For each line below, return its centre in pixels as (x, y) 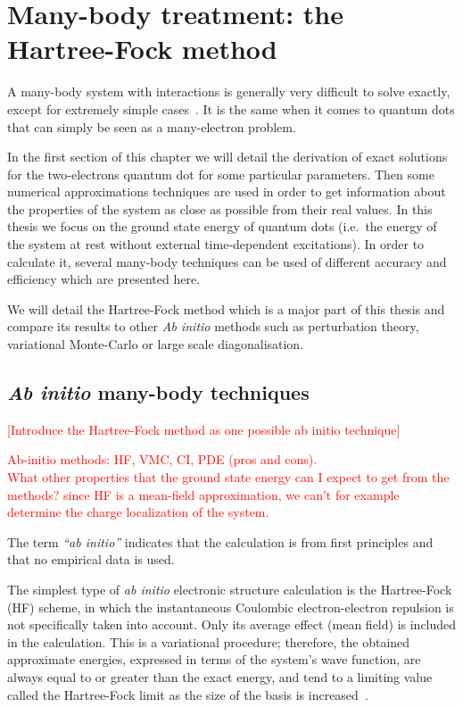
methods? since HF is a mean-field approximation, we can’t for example (203, 494)
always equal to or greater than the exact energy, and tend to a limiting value (220, 676)
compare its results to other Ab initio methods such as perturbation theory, (213, 326)
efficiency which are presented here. (103, 279)
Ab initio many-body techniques (158, 392)
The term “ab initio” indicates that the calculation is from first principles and (220, 541)
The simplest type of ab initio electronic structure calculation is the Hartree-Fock (230, 589)
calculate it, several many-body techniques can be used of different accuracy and (227, 261)
